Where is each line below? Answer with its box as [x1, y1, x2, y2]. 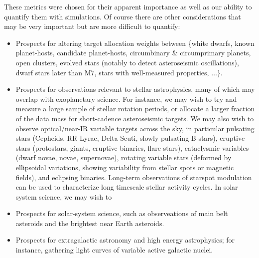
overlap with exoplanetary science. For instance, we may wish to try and [15, 93, 237, 104]
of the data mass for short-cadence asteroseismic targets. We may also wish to [15, 113, 254, 123]
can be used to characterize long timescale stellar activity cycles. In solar [15, 182, 238, 192]
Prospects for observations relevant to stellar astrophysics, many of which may [15, 84, 255, 94]
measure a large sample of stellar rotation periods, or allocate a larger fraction [15, 103, 255, 114]
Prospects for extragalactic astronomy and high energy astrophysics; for [15, 235, 235, 245]
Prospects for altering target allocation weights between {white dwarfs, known [15, 37, 255, 48]
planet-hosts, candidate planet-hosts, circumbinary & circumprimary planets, [15, 47, 251, 58]
